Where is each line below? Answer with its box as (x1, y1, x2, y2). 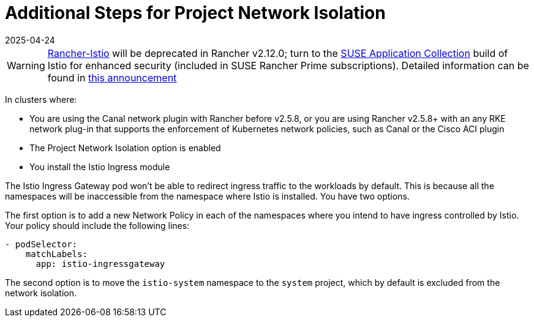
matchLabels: (25, 249, 88, 259)
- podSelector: (5, 239, 78, 249)
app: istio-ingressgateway (36, 258, 165, 269)
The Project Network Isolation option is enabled (29, 142, 221, 153)
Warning (7, 59, 45, 72)
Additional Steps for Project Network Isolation (5, 2, 386, 23)
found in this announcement (47, 71, 177, 84)
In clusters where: (5, 94, 77, 105)
